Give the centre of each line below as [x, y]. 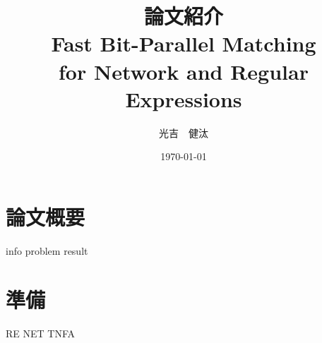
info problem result [47, 250]
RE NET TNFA [41, 333]
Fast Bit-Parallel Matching [184, 43]
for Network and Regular [184, 71]
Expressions [184, 98]
